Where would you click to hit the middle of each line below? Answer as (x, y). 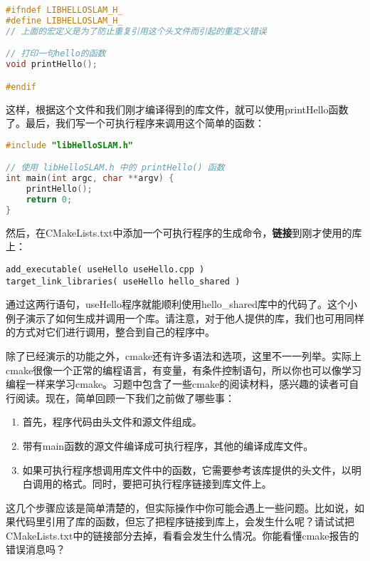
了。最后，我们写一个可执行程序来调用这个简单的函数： (135, 123)
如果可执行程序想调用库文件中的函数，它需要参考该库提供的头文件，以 (187, 469)
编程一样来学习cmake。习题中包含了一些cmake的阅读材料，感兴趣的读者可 (178, 384)
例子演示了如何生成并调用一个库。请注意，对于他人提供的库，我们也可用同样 (185, 318)
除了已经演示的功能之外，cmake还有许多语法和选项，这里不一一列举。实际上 (184, 355)
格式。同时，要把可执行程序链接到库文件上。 (167, 484)
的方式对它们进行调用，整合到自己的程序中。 (110, 332)
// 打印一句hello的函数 (56, 54)
